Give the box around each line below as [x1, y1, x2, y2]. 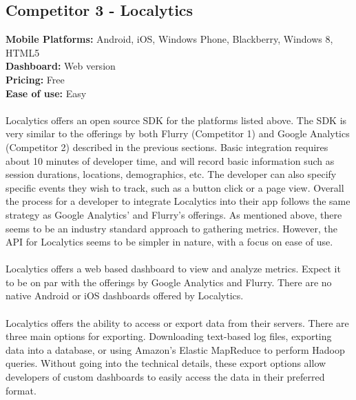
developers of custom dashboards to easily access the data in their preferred [6, 370, 325, 384]
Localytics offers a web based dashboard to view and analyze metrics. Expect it [6, 261, 341, 276]
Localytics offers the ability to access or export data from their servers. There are [6, 315, 349, 330]
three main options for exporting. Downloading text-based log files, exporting [6, 329, 332, 343]
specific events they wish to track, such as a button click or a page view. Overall [6, 180, 344, 194]
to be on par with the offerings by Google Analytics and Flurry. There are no [6, 274, 332, 289]
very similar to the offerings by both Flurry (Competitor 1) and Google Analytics [6, 126, 350, 141]
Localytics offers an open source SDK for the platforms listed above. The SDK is [6, 112, 347, 127]
